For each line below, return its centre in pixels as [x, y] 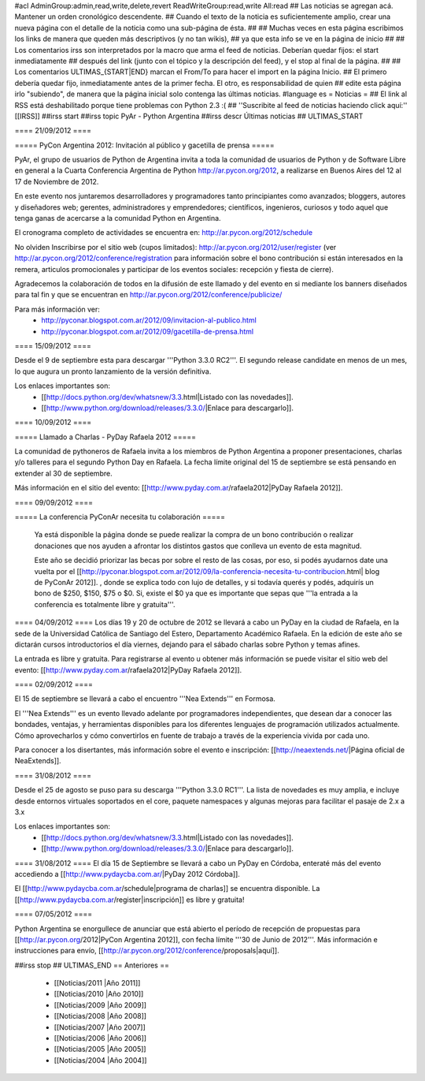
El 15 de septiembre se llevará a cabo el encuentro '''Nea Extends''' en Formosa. [145, 699]
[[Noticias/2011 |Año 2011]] [97, 983]
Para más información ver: [57, 309]
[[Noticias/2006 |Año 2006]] [100, 1038]
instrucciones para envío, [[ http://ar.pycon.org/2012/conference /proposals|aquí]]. [147, 951]
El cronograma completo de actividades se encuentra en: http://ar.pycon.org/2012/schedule [164, 233]
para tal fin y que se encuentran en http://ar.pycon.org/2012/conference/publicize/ [148, 295]
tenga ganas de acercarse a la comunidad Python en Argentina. [118, 218]
